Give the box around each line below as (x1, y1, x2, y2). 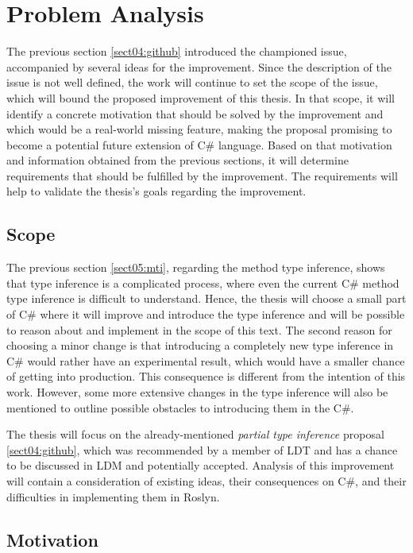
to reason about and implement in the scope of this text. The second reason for (6, 321, 392, 338)
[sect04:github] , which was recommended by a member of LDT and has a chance (6, 441, 398, 458)
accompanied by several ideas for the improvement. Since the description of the (6, 58, 392, 75)
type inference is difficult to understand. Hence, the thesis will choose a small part (6, 290, 407, 307)
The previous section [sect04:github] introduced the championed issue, (6, 43, 347, 60)
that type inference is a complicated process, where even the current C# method (6, 274, 399, 291)
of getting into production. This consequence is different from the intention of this (6, 368, 406, 385)
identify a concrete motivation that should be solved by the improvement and (6, 105, 384, 122)
